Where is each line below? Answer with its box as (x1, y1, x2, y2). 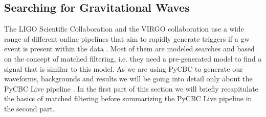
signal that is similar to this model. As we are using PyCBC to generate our (4, 63, 243, 74)
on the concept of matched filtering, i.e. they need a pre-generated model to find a (4, 53, 262, 64)
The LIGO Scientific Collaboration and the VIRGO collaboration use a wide (4, 23, 244, 34)
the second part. (4, 103, 55, 113)
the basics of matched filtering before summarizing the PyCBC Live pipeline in (4, 93, 252, 104)
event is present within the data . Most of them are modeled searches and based (4, 43, 255, 54)
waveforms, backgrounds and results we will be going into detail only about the (4, 73, 253, 84)
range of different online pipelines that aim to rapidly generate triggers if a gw (4, 33, 250, 44)
